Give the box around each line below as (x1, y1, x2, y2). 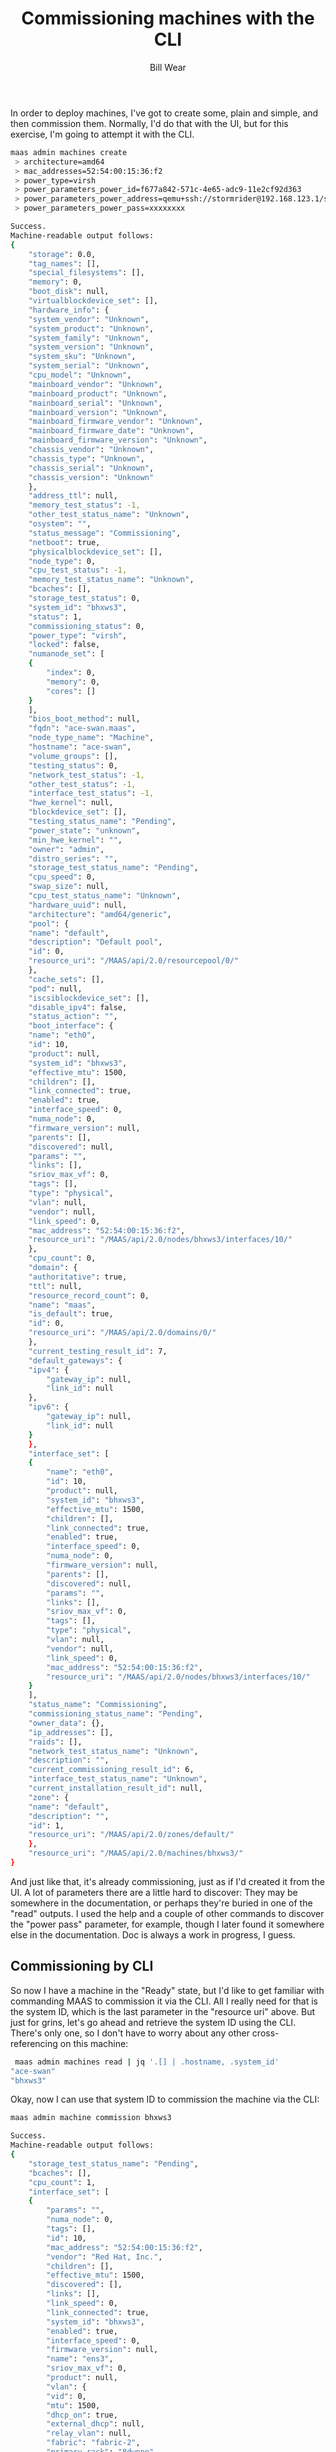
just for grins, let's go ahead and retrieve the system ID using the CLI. (10, 2016, 297, 2028)
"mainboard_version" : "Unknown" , (28, 407, 168, 417)
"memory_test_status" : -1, (28, 500, 141, 511)
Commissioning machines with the (21, 7, 315, 30)
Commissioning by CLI (10, 1958, 154, 1975)
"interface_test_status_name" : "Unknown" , (28, 1774, 208, 1784)
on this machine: (59, 2037, 129, 2049)
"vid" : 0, (46, 2391, 87, 2401)
